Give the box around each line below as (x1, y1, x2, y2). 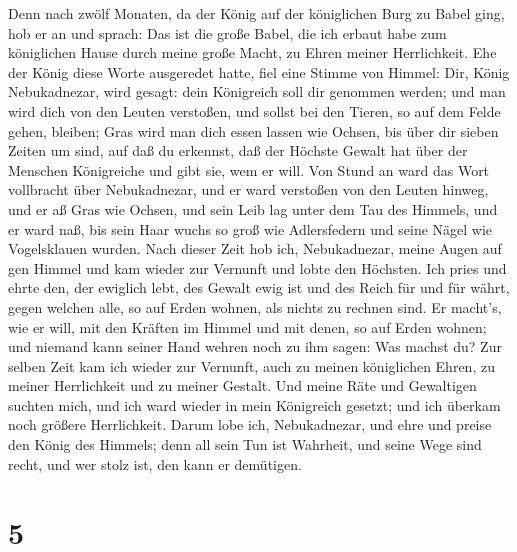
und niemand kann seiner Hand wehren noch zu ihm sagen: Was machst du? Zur (8, 336, 502, 357)
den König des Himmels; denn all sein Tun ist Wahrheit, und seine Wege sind (8, 434, 482, 455)
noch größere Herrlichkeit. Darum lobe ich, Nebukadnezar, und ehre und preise (8, 414, 492, 435)
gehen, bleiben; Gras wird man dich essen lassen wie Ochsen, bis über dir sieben (8, 120, 499, 141)
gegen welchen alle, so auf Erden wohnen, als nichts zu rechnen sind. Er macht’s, (8, 296, 502, 317)
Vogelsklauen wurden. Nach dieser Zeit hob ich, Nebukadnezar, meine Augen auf (8, 238, 502, 259)
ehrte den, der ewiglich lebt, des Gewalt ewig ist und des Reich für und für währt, (8, 277, 510, 298)
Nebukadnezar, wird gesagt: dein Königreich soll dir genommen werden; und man (8, 81, 506, 102)
